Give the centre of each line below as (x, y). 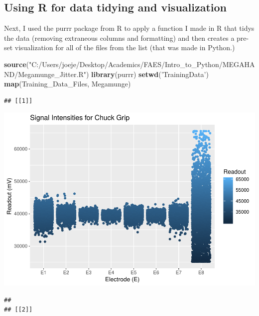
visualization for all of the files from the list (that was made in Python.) (125, 47)
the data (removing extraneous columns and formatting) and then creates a (119, 38)
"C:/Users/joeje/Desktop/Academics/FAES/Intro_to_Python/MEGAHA (142, 64)
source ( (16, 64)
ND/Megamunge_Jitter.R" (45, 74)
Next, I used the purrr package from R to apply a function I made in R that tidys (129, 28)
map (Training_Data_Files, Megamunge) (67, 84)
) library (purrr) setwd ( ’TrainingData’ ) (147, 74)
